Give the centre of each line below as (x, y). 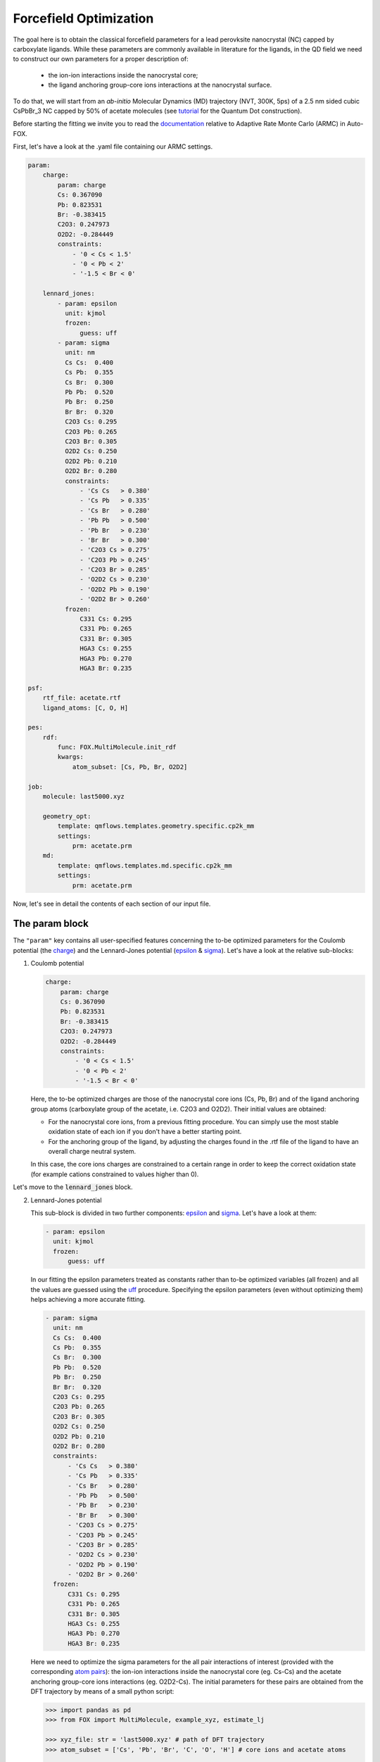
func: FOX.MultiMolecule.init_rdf (117, 747)
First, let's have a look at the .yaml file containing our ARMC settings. (113, 147)
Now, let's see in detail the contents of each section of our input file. (112, 904)
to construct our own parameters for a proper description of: (101, 59)
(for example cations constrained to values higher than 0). (115, 1174)
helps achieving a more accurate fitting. (88, 1299)
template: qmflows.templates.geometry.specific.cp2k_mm (156, 826)
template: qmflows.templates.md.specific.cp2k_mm (145, 865)
